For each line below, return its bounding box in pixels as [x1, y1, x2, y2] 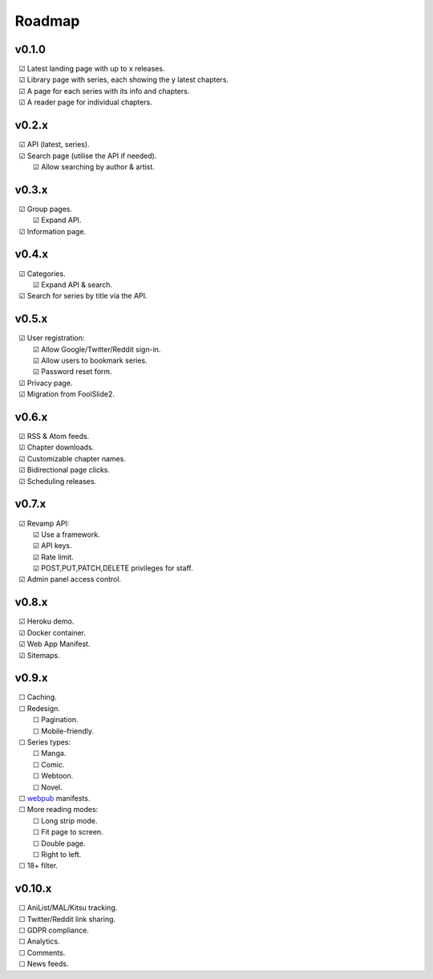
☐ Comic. [32, 759, 65, 770]
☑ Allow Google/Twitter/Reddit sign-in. [32, 344, 161, 354]
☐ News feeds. [18, 959, 69, 969]
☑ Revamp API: [18, 518, 70, 528]
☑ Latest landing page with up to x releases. [18, 64, 165, 74]
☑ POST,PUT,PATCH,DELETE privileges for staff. [32, 563, 193, 573]
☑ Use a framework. [32, 530, 100, 539]
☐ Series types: [18, 737, 71, 747]
